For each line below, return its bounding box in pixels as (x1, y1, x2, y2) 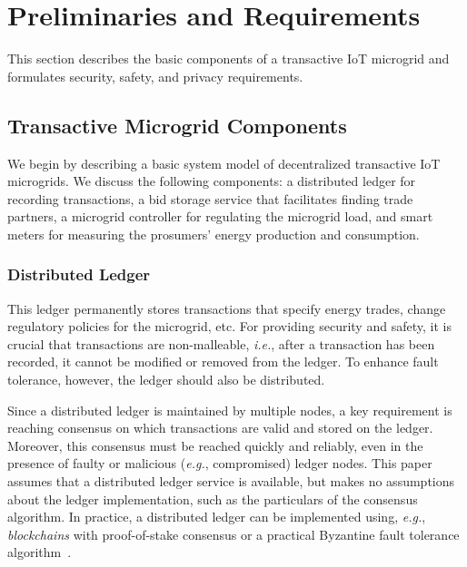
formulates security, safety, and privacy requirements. (7, 66, 303, 85)
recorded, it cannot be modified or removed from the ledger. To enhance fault (7, 352, 439, 371)
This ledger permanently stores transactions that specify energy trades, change (7, 298, 446, 318)
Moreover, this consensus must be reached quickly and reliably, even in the (7, 435, 423, 455)
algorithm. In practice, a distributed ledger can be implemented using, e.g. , (7, 507, 426, 526)
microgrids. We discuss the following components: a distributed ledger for (7, 171, 416, 191)
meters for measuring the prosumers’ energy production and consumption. (7, 224, 420, 243)
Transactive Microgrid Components (7, 111, 347, 139)
